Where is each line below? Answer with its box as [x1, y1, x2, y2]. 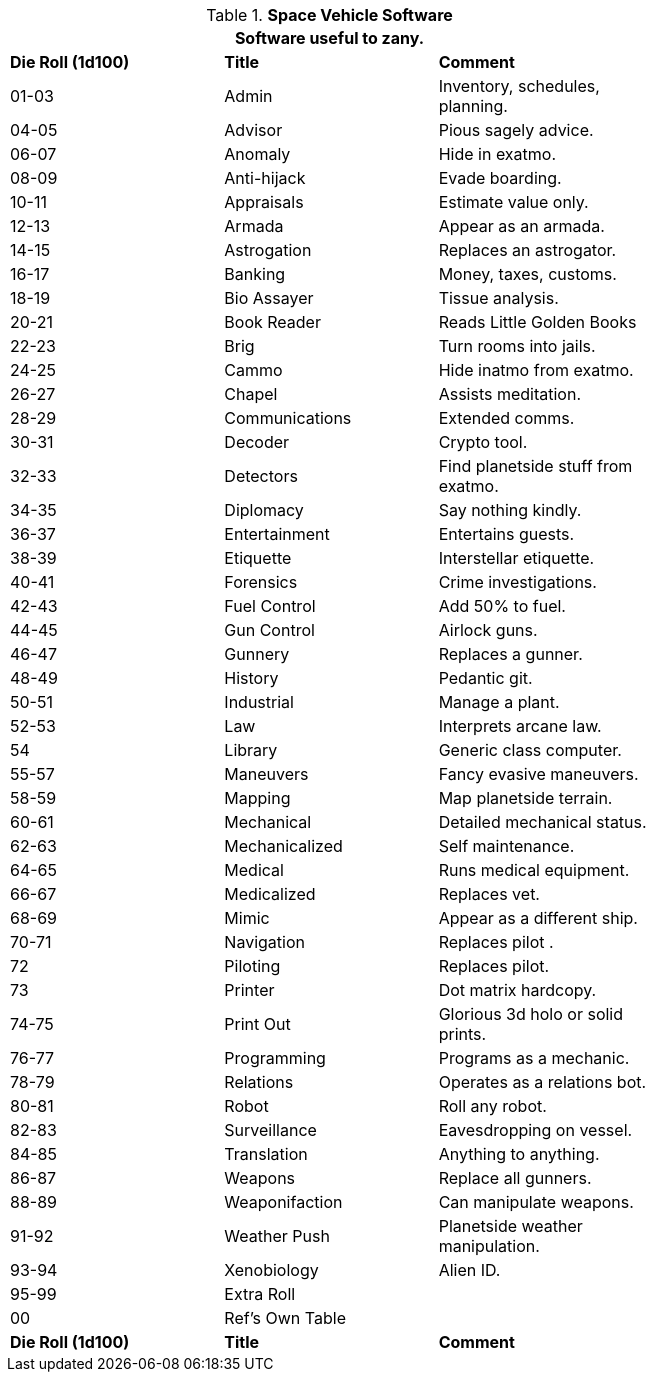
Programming [224, 1048, 326, 1068]
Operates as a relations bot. [438, 1072, 647, 1092]
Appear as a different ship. [438, 908, 638, 928]
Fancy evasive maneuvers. [438, 764, 639, 784]
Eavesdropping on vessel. [438, 1120, 633, 1140]
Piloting [224, 956, 281, 976]
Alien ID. [438, 1260, 501, 1280]
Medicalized [224, 884, 316, 904]
